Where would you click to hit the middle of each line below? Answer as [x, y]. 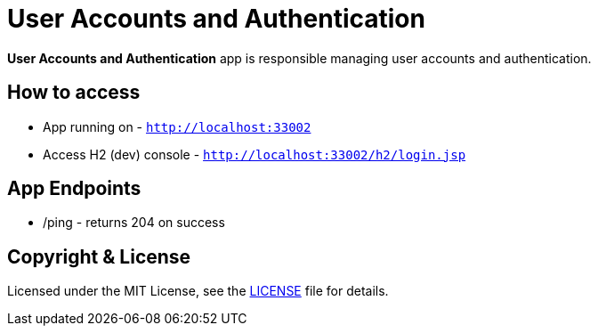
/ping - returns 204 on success [134, 223]
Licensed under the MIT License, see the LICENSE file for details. [198, 291]
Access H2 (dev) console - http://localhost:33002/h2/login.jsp [255, 154]
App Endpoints [74, 189]
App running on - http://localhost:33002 [177, 126]
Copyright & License [99, 256]
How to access [74, 93]
